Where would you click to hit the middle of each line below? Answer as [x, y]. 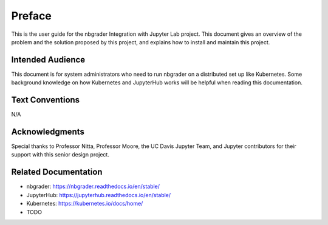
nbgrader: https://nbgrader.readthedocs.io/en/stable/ [93, 186]
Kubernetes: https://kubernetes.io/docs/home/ [85, 204]
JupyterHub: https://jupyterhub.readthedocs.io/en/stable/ [99, 195]
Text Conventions [46, 100]
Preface [31, 16]
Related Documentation [57, 172]
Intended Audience [48, 60]
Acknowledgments [48, 131]
